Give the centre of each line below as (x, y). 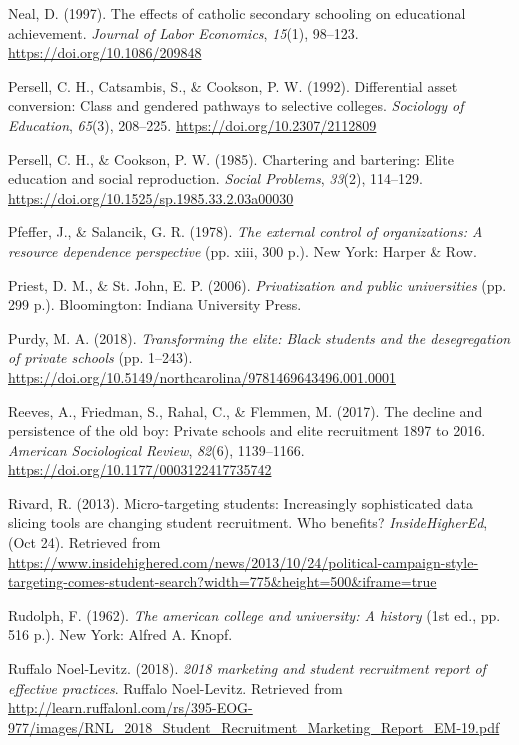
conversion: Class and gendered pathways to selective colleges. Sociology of (236, 105)
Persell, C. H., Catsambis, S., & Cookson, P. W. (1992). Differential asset (233, 85)
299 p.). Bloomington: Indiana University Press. (155, 304)
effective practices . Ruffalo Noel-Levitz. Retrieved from (175, 687)
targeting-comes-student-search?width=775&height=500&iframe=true (222, 581)
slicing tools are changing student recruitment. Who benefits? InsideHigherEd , (248, 522)
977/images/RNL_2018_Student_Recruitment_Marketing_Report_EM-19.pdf (254, 726)
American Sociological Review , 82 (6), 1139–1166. (156, 449)
